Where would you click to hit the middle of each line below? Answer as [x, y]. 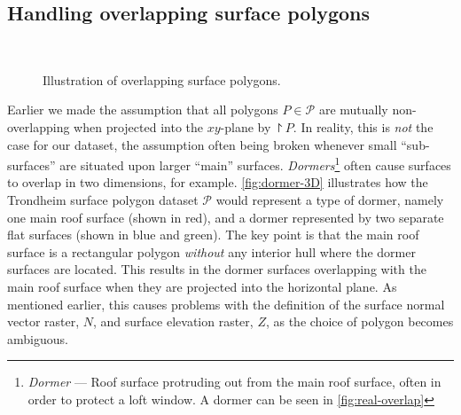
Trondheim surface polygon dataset [103, 200]
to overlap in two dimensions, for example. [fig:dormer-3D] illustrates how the [218, 182]
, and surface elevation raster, [173, 321]
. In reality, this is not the [363, 126]
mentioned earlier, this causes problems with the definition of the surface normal [226, 304]
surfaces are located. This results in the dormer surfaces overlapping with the [217, 269]
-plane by [246, 126]
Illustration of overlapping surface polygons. [162, 79]
